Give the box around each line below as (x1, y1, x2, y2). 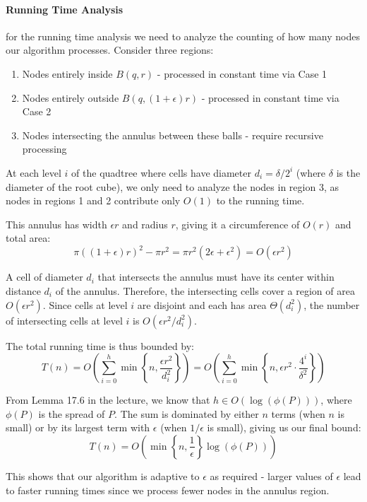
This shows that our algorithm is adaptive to (6, 468, 200, 483)
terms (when (271, 406, 325, 421)
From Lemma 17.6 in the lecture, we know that (6, 392, 210, 407)
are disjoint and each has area (137, 297, 267, 312)
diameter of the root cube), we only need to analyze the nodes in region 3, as (6, 179, 339, 194)
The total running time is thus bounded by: (6, 338, 195, 353)
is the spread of (38, 406, 105, 421)
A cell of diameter (6, 269, 83, 284)
